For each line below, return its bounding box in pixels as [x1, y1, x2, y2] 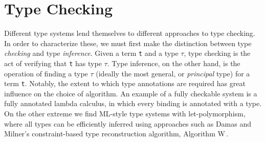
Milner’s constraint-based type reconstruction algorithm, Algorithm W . [4, 128, 229, 139]
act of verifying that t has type [4, 57, 102, 68]
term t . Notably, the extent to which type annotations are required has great [4, 78, 246, 89]
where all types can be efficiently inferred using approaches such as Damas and [4, 118, 251, 129]
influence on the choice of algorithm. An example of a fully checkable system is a [4, 88, 257, 98]
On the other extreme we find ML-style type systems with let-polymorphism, [4, 108, 246, 119]
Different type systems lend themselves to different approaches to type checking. [4, 28, 255, 38]
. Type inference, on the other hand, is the [107, 57, 240, 68]
